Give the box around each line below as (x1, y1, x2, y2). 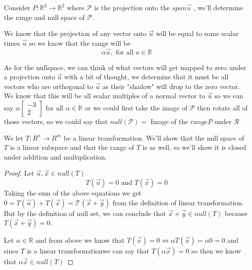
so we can (214, 90, 243, 101)
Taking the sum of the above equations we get (4, 187, 142, 198)
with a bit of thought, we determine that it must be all (64, 72, 229, 82)
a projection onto (4, 72, 55, 82)
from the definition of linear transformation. (113, 197, 244, 207)
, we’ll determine (194, 2, 243, 12)
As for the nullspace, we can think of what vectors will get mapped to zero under (4, 62, 246, 72)
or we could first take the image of (85, 102, 188, 112)
